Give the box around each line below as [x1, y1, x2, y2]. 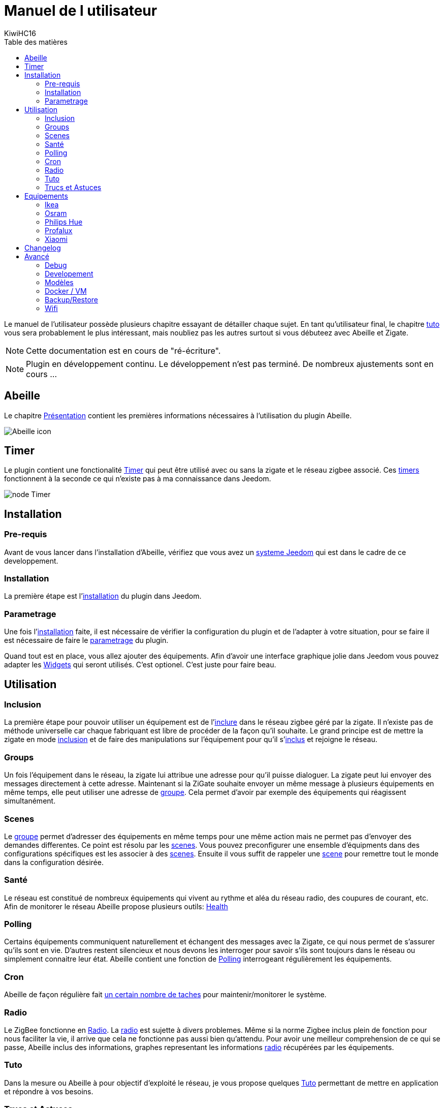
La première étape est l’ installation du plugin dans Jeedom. [4, 592, 202, 601]
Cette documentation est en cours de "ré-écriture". [26, 345, 221, 356]
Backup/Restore [45, 295, 98, 304]
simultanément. [4, 796, 56, 806]
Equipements [24, 191, 68, 200]
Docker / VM [45, 286, 87, 295]
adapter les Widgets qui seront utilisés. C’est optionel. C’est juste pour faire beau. [4, 660, 276, 669]
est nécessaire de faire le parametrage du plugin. [4, 636, 169, 645]
